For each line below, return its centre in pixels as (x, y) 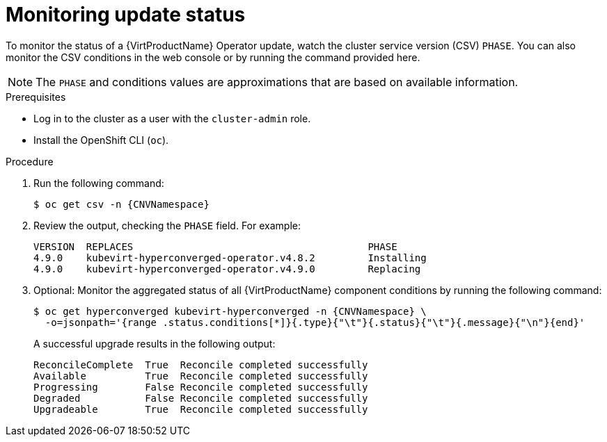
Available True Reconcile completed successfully (201, 376)
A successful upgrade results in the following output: (155, 343)
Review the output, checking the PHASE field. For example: (167, 225)
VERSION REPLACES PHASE (215, 246)
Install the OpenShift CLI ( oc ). (101, 140)
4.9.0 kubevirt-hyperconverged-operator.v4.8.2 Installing (230, 257)
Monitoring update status (126, 15)
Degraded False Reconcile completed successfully (201, 398)
